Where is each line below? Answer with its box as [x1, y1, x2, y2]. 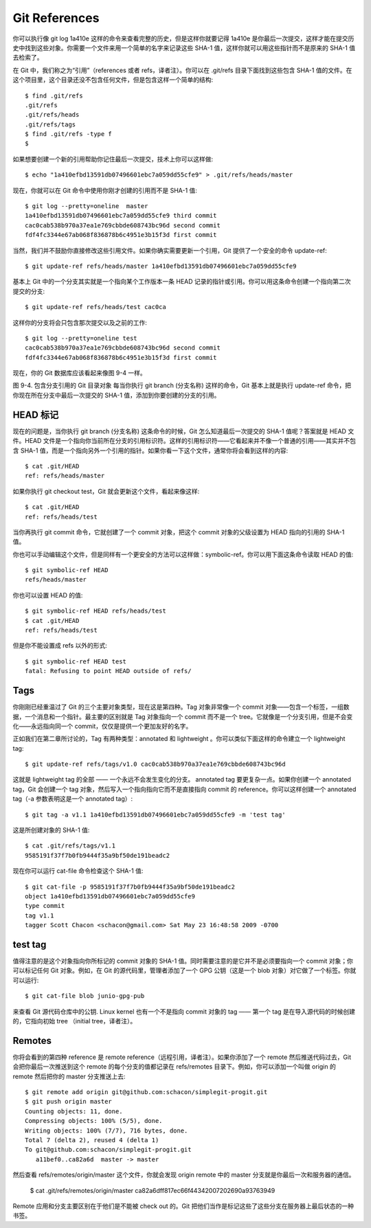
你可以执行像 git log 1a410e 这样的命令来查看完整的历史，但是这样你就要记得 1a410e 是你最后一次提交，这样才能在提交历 [12, 34, 355, 43]
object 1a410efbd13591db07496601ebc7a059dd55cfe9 [25, 892, 196, 900]
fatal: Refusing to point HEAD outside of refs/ [25, 667, 192, 675]
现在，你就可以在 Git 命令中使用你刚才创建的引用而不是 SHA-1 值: [12, 186, 197, 194]
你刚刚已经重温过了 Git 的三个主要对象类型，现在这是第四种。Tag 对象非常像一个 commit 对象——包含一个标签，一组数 [12, 703, 350, 711]
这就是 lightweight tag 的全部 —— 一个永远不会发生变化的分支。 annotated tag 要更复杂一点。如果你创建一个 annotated [12, 775, 352, 784]
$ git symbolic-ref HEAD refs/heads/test [25, 607, 166, 615]
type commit [25, 902, 65, 910]
